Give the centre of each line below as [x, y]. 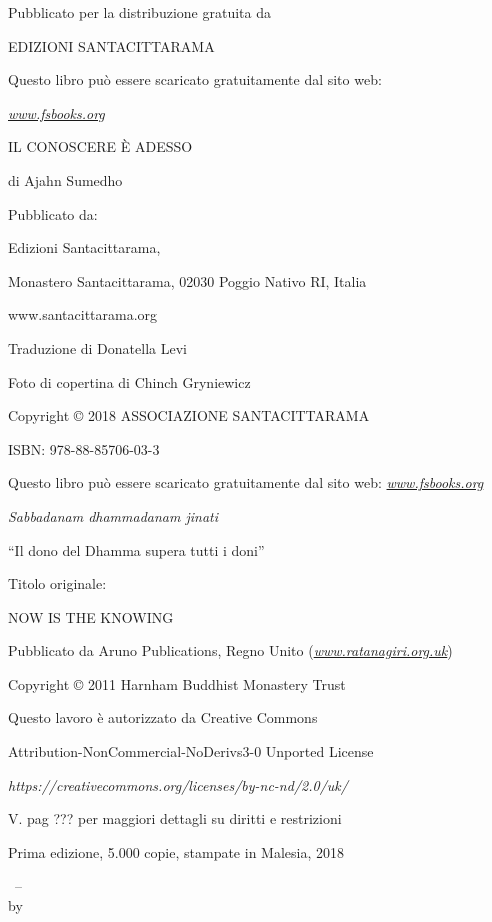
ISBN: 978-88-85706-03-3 [84, 448]
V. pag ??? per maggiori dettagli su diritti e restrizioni [175, 818]
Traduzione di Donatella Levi [97, 347]
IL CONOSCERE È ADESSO [100, 146]
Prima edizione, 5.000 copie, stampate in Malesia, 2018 [176, 851]
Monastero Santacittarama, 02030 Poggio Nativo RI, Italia [187, 280]
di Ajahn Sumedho [65, 179]
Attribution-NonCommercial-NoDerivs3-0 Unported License [191, 751]
